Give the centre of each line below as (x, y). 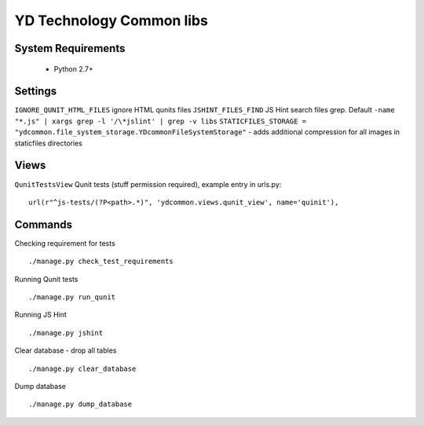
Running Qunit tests (46, 279)
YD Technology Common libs (111, 20)
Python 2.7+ (74, 69)
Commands (44, 224)
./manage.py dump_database (80, 404)
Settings (36, 92)
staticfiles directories (48, 143)
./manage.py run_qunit (72, 297)
